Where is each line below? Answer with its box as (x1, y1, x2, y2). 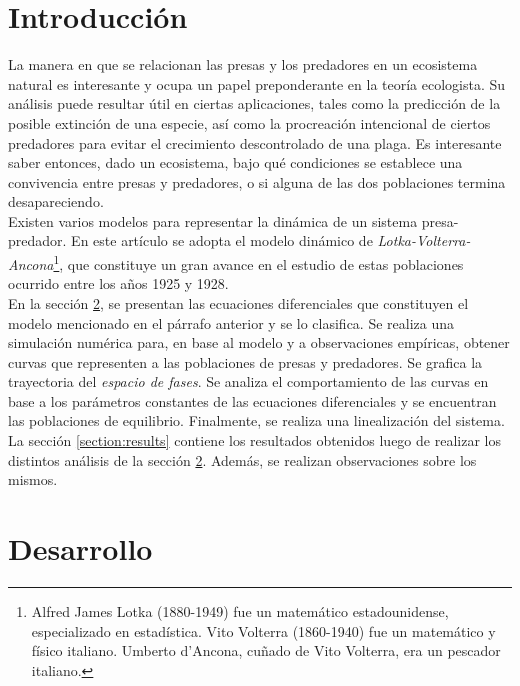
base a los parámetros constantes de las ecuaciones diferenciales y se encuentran (8, 390, 497, 411)
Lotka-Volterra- (377, 230, 471, 251)
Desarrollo (8, 528, 153, 569)
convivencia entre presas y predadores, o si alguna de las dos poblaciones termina (8, 171, 506, 192)
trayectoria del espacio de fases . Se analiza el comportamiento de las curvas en (8, 371, 489, 392)
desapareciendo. (8, 191, 104, 212)
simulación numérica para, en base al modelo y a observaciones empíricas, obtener (8, 332, 510, 353)
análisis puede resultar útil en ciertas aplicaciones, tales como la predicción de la (8, 93, 501, 114)
